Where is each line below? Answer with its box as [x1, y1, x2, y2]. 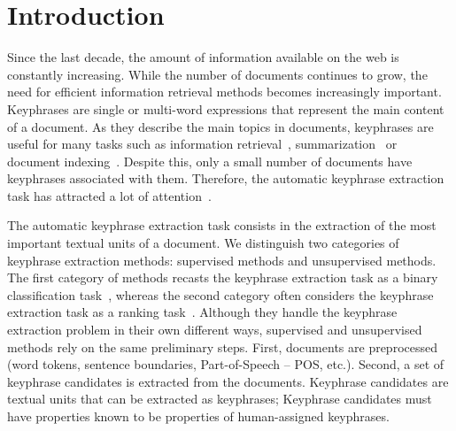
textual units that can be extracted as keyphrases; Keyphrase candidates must [7, 389, 432, 408]
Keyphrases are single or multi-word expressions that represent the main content [7, 99, 444, 118]
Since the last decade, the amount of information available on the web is [7, 48, 399, 66]
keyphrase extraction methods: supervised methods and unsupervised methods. [7, 250, 437, 269]
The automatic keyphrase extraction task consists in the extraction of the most [7, 216, 437, 235]
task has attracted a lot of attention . [7, 186, 212, 204]
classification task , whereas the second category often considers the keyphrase [7, 285, 434, 304]
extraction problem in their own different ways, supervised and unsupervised [7, 320, 422, 339]
